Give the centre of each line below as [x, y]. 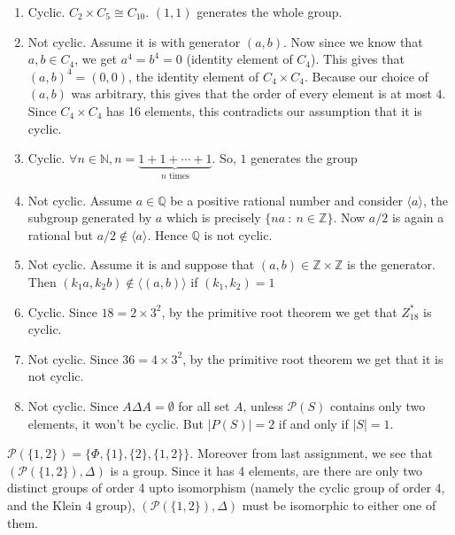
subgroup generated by [90, 217]
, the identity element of [193, 76]
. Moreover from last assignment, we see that [311, 453]
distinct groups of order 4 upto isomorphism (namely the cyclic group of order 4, [226, 488]
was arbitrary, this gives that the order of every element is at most [251, 93]
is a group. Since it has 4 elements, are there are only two [266, 470]
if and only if [313, 423]
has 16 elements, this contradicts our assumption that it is [264, 110]
